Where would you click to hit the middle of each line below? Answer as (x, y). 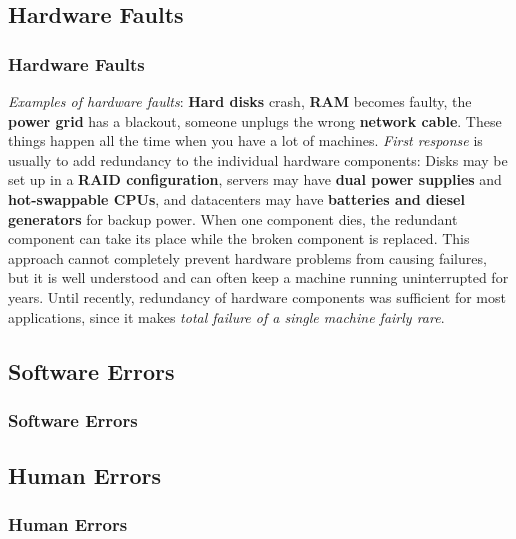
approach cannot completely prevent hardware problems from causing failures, (247, 257)
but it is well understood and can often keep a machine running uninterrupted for (258, 277)
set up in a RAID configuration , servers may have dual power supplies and (255, 179)
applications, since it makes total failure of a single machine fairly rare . (226, 316)
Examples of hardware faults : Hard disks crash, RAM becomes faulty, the (240, 101)
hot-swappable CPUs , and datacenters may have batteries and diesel (236, 198)
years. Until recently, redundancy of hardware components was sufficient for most (257, 296)
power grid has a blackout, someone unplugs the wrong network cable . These (255, 120)
